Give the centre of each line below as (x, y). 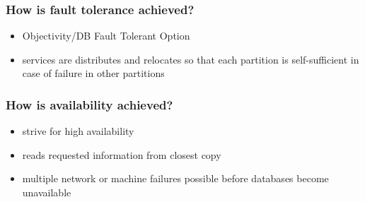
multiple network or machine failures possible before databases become (175, 178)
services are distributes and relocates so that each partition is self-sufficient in (191, 59)
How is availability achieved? (89, 104)
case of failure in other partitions (93, 73)
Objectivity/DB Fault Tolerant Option (106, 36)
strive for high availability (78, 131)
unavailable (47, 192)
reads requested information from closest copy (122, 154)
